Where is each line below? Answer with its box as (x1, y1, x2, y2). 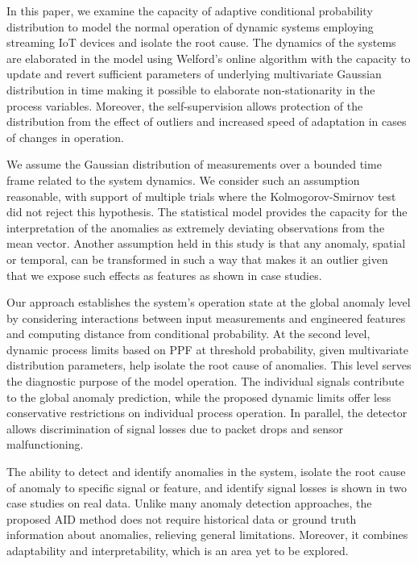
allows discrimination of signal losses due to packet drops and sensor (6, 420, 344, 437)
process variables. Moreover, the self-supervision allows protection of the (6, 97, 363, 114)
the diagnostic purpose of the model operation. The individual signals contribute (6, 373, 404, 390)
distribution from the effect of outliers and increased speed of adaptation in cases (6, 113, 407, 130)
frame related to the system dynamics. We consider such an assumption (6, 171, 360, 188)
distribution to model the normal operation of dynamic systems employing (6, 18, 374, 35)
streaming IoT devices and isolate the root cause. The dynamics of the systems (6, 34, 396, 51)
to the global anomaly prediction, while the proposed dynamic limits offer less (6, 388, 391, 405)
